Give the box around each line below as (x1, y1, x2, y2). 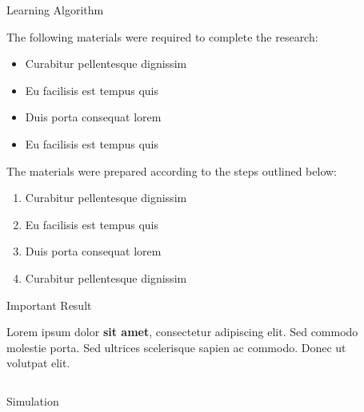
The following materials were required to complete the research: (6, 28, 318, 45)
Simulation (6, 392, 59, 409)
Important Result (6, 296, 92, 313)
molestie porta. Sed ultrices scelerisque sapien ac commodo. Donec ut (6, 339, 346, 355)
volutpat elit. (6, 355, 70, 371)
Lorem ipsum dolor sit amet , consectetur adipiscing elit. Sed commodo (6, 323, 358, 340)
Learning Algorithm (6, 2, 104, 18)
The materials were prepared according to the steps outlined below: (6, 162, 338, 179)
